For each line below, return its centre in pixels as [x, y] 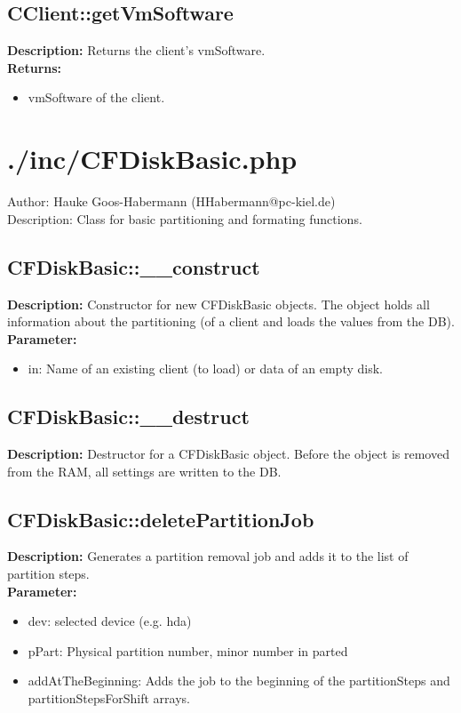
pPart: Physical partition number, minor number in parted [188, 650]
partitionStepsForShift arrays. [109, 698]
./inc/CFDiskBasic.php [152, 159]
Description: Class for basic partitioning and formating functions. [185, 218]
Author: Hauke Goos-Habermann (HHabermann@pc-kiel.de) [171, 201]
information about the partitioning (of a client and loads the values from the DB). [231, 321]
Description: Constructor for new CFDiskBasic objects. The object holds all [219, 304]
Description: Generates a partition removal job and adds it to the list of [208, 556]
